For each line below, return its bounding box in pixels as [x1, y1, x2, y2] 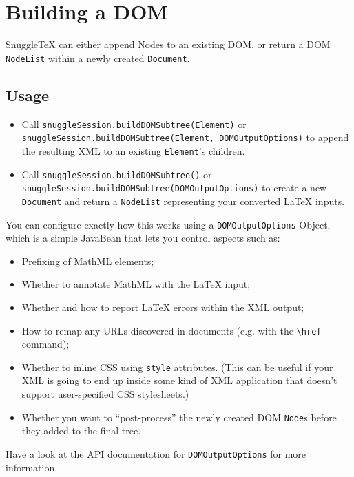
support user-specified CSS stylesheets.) [21, 387, 189, 401]
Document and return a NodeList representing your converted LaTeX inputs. [21, 193, 345, 208]
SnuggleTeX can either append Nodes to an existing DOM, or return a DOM [6, 37, 331, 52]
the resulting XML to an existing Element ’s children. [21, 143, 245, 158]
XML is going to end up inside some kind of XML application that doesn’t [21, 373, 337, 388]
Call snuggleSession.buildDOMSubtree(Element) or [21, 116, 247, 131]
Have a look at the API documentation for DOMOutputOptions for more [6, 446, 306, 460]
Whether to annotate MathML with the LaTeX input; [21, 277, 251, 291]
